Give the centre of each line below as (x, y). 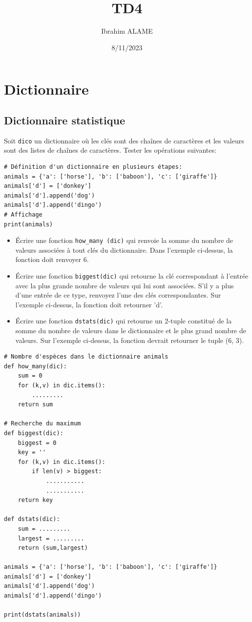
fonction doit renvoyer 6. (52, 259)
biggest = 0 (37, 443)
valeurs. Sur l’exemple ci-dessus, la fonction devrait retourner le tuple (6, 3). (130, 340)
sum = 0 (30, 376)
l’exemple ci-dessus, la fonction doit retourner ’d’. (89, 304)
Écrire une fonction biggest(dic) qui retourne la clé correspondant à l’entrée (132, 275)
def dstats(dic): (32, 519)
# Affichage (23, 214)
